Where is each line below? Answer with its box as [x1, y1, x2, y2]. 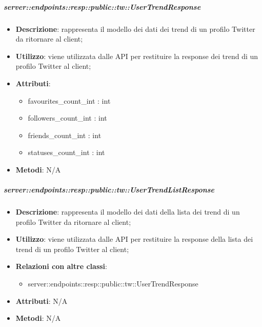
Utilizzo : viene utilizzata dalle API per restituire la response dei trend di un [15, 50, 258, 61]
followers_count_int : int [28, 112, 107, 123]
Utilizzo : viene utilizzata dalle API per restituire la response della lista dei [15, 234, 253, 244]
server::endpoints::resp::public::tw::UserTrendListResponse [4, 184, 215, 195]
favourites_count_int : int [28, 95, 111, 106]
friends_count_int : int [28, 129, 102, 140]
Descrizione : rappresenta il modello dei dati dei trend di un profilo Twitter [15, 23, 255, 34]
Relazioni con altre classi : [15, 261, 107, 272]
